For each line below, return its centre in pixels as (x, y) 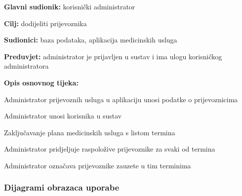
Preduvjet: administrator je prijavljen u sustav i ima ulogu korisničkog (113, 56)
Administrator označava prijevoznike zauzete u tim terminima (98, 165)
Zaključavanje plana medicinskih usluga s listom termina (90, 132)
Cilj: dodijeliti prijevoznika (45, 23)
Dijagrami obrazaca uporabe (62, 187)
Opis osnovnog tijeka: (41, 82)
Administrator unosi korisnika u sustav (63, 116)
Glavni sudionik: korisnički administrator (70, 6)
